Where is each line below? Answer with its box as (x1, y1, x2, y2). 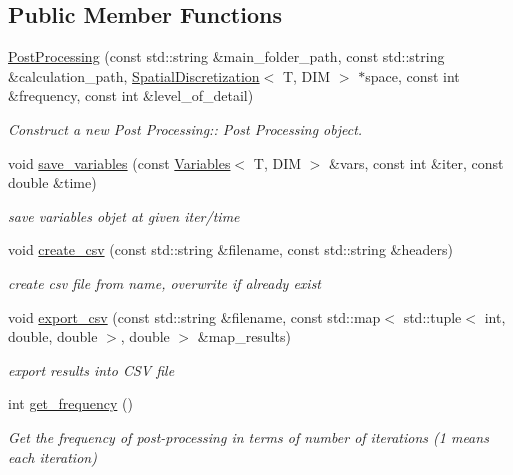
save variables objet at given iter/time (8, 205, 240, 226)
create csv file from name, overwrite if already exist (8, 272, 322, 293)
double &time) (8, 172, 97, 193)
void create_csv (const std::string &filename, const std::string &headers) (8, 239, 453, 260)
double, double (8, 326, 98, 347)
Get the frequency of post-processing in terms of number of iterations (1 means (8, 426, 489, 447)
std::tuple (403, 306, 462, 327)
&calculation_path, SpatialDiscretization (8, 65, 260, 86)
